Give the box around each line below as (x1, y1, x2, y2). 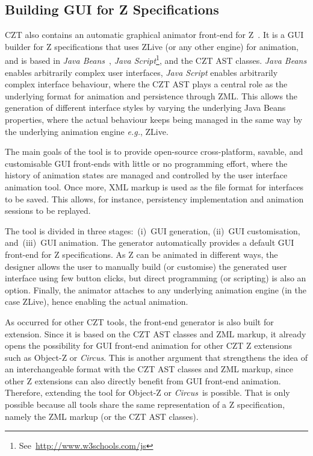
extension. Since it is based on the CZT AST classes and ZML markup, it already (5, 327, 306, 340)
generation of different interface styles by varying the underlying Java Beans (5, 101, 286, 114)
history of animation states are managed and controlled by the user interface (5, 169, 288, 181)
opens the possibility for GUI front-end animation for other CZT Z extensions (5, 339, 293, 352)
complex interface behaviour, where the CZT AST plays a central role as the (5, 78, 288, 90)
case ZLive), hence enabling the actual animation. (5, 295, 188, 308)
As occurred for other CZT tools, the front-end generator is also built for (5, 315, 274, 328)
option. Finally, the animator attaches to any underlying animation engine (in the (5, 283, 306, 296)
